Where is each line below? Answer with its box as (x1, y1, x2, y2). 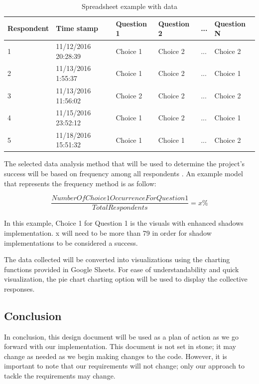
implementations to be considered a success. (4, 237, 138, 248)
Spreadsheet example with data (82, 1, 177, 11)
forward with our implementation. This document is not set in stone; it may (4, 341, 236, 352)
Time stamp (56, 23, 98, 33)
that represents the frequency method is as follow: (4, 178, 156, 188)
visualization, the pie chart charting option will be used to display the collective (4, 274, 248, 284)
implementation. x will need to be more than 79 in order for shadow (4, 227, 212, 238)
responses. (4, 283, 35, 294)
